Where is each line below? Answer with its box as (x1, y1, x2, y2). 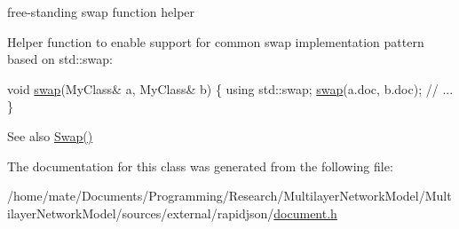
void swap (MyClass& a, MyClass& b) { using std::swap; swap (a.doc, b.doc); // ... (7, 79, 454, 98)
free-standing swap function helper (7, 3, 195, 20)
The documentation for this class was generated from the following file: (7, 156, 393, 175)
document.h (273, 203, 337, 222)
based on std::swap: (7, 50, 113, 68)
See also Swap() (7, 126, 93, 145)
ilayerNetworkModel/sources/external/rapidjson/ (7, 203, 274, 222)
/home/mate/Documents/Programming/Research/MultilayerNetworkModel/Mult (7, 186, 452, 205)
